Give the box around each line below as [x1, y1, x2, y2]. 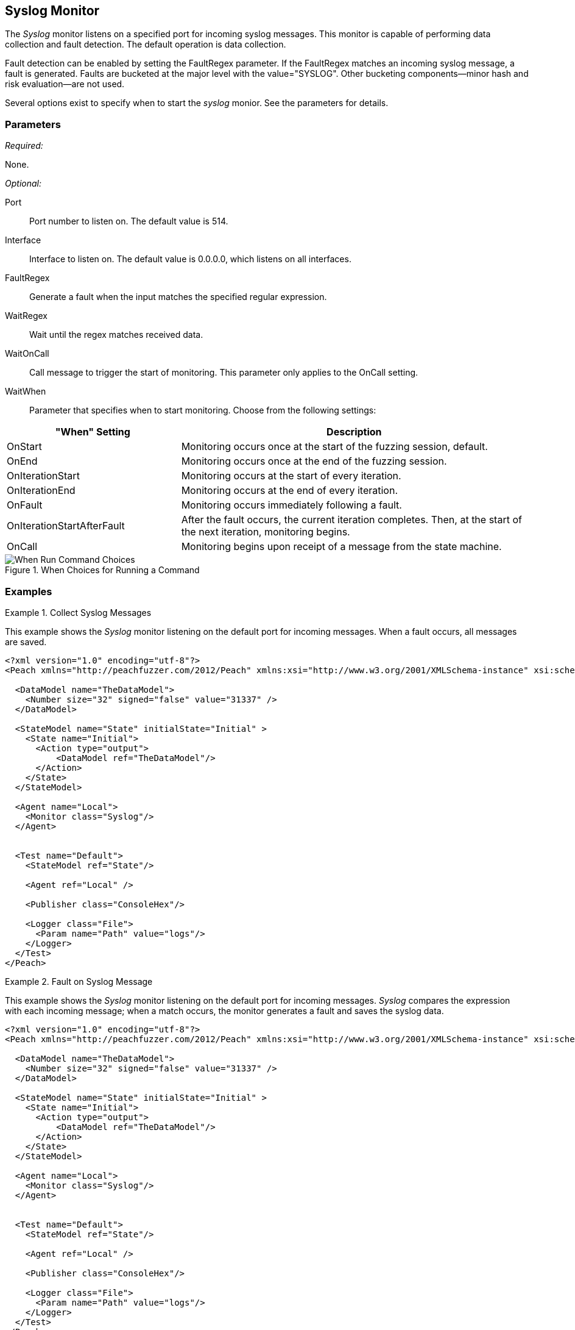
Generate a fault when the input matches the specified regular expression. [29, 291, 327, 302]
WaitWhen [5, 386, 46, 397]
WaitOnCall [5, 348, 49, 359]
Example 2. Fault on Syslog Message [5, 976, 153, 987]
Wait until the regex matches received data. [29, 329, 203, 340]
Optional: [5, 178, 41, 189]
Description [326, 426, 382, 438]
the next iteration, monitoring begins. [181, 526, 350, 538]
